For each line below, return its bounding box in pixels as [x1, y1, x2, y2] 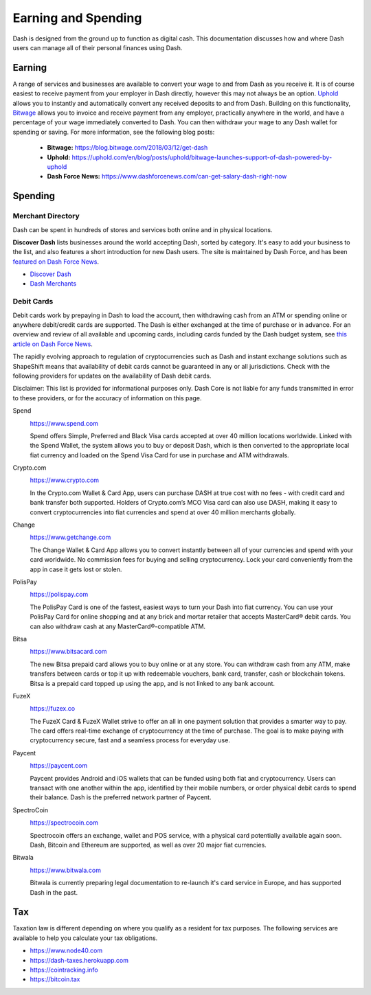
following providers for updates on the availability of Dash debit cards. [12, 371, 212, 380]
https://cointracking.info [30, 965, 99, 974]
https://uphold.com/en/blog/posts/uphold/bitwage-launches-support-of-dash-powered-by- [71, 153, 333, 161]
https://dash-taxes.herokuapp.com [30, 956, 129, 964]
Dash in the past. [30, 888, 78, 896]
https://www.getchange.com [30, 533, 111, 542]
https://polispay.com [30, 591, 89, 599]
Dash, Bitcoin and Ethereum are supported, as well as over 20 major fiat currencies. [30, 840, 267, 849]
